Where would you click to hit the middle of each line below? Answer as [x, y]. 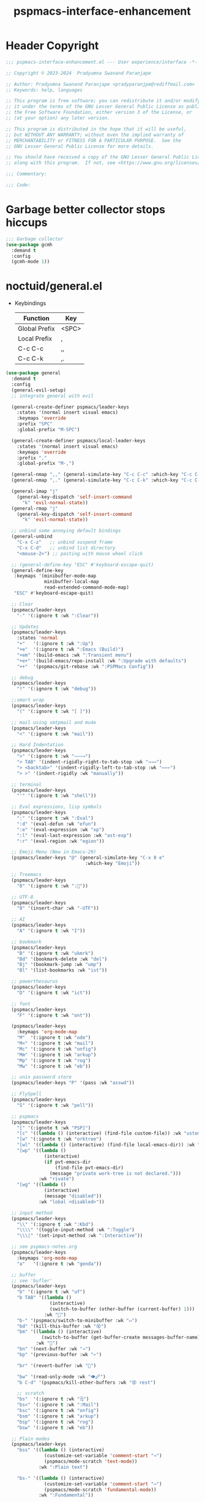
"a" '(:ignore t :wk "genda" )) [59, 1264]
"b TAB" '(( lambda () [44, 1298]
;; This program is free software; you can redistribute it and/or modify [103, 101]
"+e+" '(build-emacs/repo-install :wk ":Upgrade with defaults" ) [102, 661]
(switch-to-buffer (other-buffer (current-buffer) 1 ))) [122, 1309]
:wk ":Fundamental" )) [66, 1495]
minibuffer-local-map [72, 582]
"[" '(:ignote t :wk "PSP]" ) [54, 1128]
